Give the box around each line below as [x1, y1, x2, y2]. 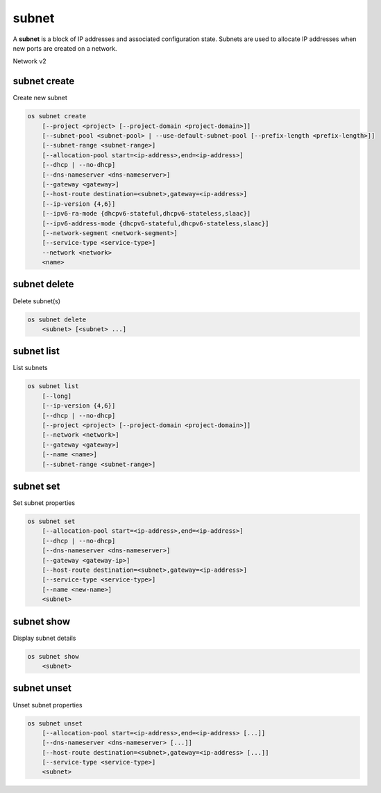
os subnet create [27, 112, 87, 120]
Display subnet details [12, 634, 76, 642]
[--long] [42, 392, 72, 400]
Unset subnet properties [12, 700, 83, 709]
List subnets [12, 364, 48, 372]
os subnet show [27, 652, 79, 660]
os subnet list [27, 383, 79, 390]
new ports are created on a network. [12, 44, 117, 52]
